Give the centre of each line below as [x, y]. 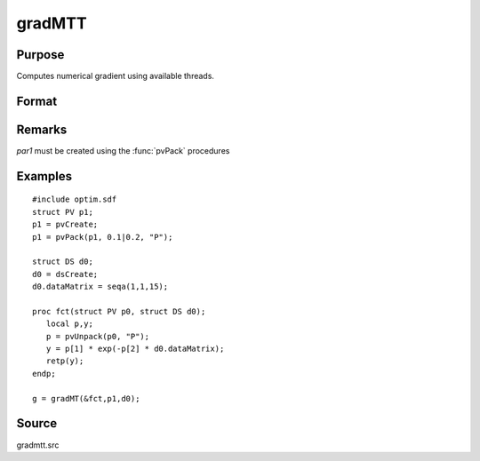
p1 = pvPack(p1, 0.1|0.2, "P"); [103, 237]
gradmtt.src [38, 445]
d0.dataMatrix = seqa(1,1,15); [100, 287]
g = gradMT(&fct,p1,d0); [86, 398]
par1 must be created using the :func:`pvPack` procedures [123, 150]
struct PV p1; [63, 212]
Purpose [40, 55]
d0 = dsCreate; [65, 274]
